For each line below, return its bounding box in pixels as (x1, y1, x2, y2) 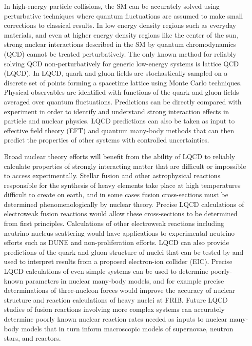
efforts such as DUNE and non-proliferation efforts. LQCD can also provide (4, 237, 229, 247)
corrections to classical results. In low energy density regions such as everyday (4, 20, 236, 30)
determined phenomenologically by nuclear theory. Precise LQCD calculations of (4, 199, 244, 209)
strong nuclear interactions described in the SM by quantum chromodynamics (4, 39, 236, 49)
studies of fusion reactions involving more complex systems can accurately (4, 304, 225, 314)
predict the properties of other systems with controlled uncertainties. (4, 135, 210, 145)
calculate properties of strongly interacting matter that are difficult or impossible (4, 161, 246, 171)
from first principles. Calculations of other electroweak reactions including (4, 218, 225, 228)
